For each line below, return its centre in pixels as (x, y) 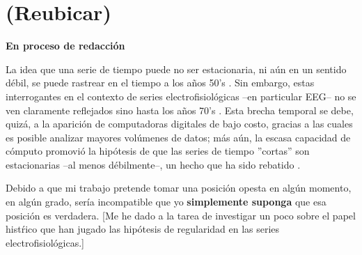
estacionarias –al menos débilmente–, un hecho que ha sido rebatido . (153, 164)
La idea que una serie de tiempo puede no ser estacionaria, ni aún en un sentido (176, 69)
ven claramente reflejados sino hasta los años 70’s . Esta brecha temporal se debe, (180, 110)
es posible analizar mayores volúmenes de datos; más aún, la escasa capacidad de (178, 137)
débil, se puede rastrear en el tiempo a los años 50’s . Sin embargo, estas (160, 83)
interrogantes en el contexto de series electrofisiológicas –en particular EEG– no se (181, 96)
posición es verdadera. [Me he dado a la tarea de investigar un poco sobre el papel (181, 215)
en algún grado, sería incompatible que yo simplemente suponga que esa (166, 202)
